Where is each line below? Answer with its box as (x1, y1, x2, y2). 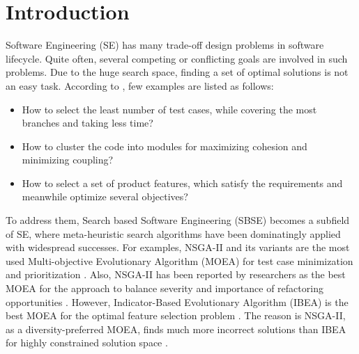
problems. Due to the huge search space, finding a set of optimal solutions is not (6, 65, 349, 79)
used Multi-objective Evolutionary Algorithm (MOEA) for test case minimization (6, 253, 353, 268)
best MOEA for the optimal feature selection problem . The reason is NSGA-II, (6, 308, 346, 323)
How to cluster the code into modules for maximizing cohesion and (22, 138, 307, 153)
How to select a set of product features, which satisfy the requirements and (22, 175, 343, 190)
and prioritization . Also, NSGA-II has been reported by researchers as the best (6, 267, 346, 282)
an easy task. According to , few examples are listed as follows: (6, 78, 274, 92)
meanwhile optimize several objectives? (22, 189, 188, 204)
